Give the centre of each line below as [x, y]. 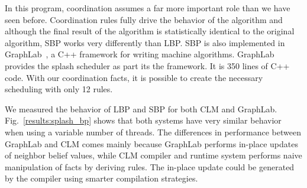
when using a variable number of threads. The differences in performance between [153, 132]
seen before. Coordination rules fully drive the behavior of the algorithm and [144, 19]
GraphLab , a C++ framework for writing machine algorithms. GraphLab [140, 54]
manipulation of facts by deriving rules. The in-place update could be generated [150, 166]
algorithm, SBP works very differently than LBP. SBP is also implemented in [145, 42]
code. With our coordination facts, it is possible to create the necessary [134, 77]
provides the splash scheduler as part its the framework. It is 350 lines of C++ [147, 65]
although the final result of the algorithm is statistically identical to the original [150, 31]
